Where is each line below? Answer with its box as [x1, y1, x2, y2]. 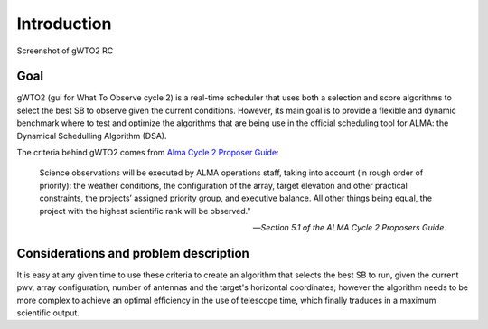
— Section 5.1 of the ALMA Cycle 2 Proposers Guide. [252, 221, 446, 232]
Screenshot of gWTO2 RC [16, 45, 114, 56]
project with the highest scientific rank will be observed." [39, 205, 251, 216]
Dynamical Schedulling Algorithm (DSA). [16, 130, 167, 141]
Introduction [16, 14, 112, 33]
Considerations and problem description [16, 245, 250, 261]
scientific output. [16, 307, 80, 318]
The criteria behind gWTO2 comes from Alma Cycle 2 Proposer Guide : [16, 147, 279, 158]
